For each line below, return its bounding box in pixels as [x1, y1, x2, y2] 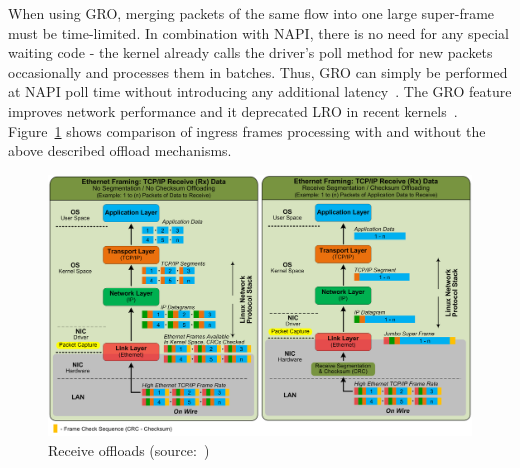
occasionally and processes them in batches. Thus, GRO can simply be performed [8, 61, 508, 82]
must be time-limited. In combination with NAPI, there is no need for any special [8, 22, 509, 43]
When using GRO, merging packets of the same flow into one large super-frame [8, 3, 495, 23]
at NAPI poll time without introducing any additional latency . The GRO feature [8, 81, 512, 102]
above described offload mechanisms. [8, 140, 232, 161]
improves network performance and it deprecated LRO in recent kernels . [8, 100, 458, 121]
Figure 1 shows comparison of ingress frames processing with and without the [8, 120, 486, 141]
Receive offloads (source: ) [48, 439, 210, 460]
